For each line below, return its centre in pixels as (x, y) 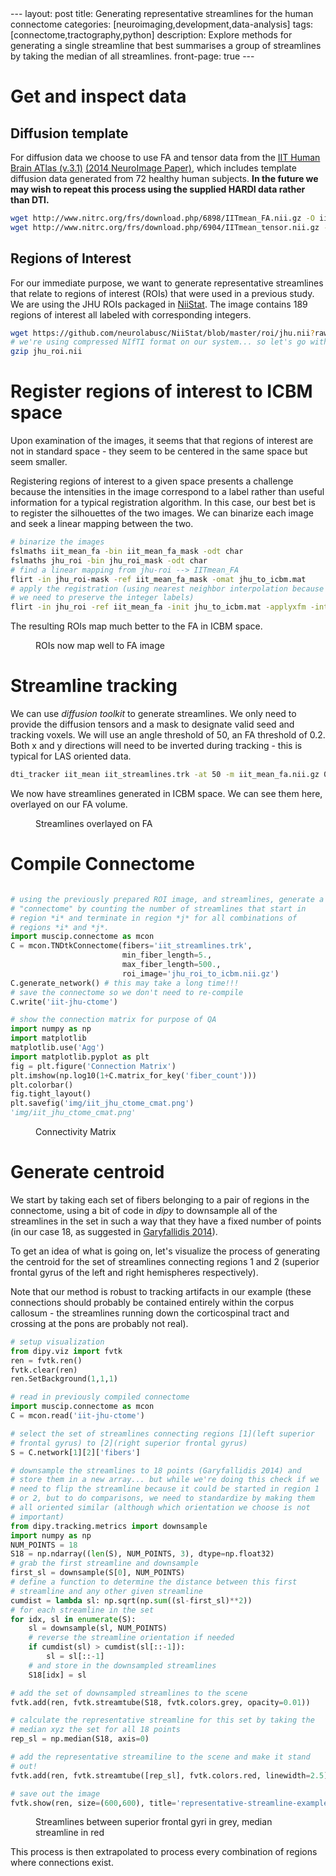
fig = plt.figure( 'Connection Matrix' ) (93, 1066)
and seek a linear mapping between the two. (102, 524)
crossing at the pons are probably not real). (99, 1323)
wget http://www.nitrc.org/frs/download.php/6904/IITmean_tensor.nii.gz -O (171, 227)
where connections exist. (62, 1863)
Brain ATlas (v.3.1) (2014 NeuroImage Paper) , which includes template (153, 168)
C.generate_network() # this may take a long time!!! (125, 983)
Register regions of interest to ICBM (161, 391)
